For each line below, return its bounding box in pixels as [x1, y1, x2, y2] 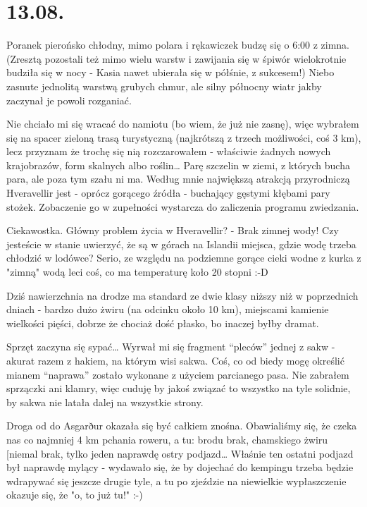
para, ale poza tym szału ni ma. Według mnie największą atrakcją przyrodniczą [6, 171, 350, 186]
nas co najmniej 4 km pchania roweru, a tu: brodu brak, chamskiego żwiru [6, 432, 328, 446]
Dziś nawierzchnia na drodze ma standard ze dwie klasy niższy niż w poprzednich [6, 288, 359, 303]
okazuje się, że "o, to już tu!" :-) [6, 487, 143, 502]
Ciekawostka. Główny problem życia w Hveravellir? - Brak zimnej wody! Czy [6, 223, 339, 238]
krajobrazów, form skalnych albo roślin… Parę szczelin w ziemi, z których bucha [6, 157, 350, 172]
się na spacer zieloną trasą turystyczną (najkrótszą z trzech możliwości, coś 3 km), [6, 130, 361, 145]
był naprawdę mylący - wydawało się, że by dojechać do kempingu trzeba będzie [6, 460, 354, 475]
